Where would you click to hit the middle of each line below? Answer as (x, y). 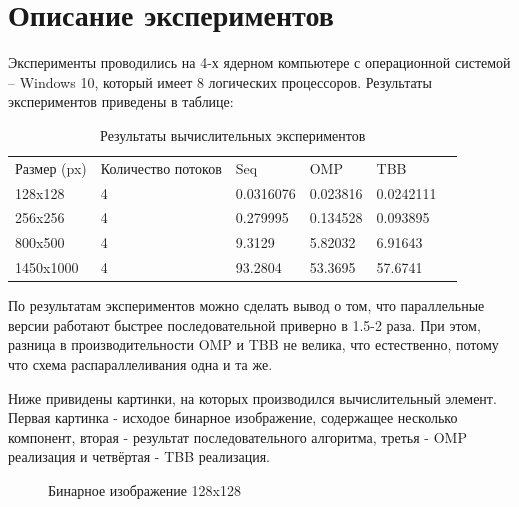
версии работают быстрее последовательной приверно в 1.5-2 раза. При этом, (244, 324)
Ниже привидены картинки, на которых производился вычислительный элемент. (252, 397)
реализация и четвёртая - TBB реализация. (139, 456)
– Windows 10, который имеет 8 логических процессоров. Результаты (220, 81)
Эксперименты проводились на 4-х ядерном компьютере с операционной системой (259, 62)
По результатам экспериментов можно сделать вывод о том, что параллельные (246, 305)
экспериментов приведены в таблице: (121, 101)
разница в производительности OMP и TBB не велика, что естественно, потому (253, 344)
